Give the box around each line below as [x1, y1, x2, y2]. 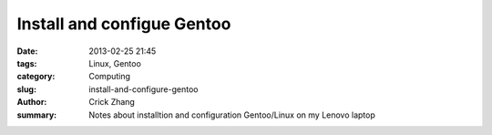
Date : [16, 46, 38, 57]
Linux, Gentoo [88, 57, 141, 68]
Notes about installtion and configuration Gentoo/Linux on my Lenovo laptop [88, 109, 375, 120]
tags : [16, 57, 37, 68]
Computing [88, 71, 131, 82]
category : [16, 71, 56, 82]
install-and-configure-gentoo [88, 83, 199, 95]
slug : [16, 83, 36, 95]
